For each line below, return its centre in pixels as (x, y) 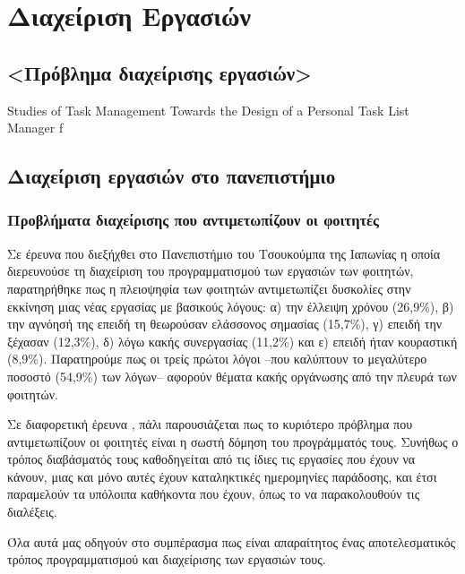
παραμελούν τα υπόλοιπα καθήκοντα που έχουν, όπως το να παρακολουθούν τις (214, 494)
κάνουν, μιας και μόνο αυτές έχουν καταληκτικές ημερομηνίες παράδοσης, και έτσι (222, 476)
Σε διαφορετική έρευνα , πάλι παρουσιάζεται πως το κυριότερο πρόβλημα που (210, 424)
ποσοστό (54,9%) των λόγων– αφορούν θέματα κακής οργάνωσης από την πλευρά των (232, 376)
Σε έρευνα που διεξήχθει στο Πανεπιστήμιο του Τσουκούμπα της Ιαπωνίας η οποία (224, 253)
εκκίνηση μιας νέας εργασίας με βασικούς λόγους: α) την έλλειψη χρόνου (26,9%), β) (231, 306)
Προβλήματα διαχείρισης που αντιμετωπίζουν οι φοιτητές (193, 220)
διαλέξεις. (32, 512)
